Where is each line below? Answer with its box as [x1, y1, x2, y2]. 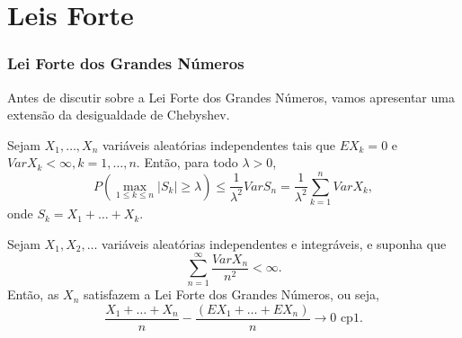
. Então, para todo [136, 153, 238, 172]
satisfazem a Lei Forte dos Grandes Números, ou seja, [84, 285, 379, 304]
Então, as [7, 285, 59, 304]
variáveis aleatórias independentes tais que [102, 135, 335, 154]
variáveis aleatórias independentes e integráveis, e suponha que [102, 234, 447, 253]
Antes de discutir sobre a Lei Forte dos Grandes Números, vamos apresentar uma [7, 87, 455, 106]
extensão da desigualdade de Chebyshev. [7, 105, 230, 124]
